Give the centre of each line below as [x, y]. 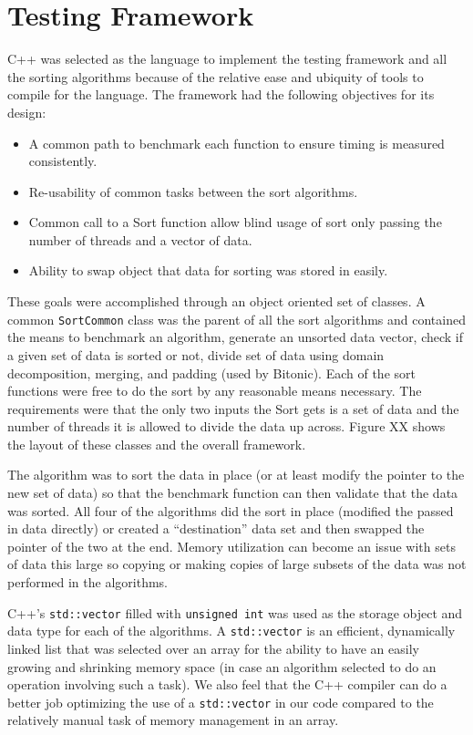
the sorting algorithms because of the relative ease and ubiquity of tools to [216, 76]
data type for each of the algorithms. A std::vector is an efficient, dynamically [231, 631]
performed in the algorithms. [87, 582]
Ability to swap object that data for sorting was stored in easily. [208, 270]
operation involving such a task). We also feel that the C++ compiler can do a [227, 684]
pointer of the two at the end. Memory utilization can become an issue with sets [231, 546]
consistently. [63, 161]
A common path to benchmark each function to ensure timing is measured [236, 143]
